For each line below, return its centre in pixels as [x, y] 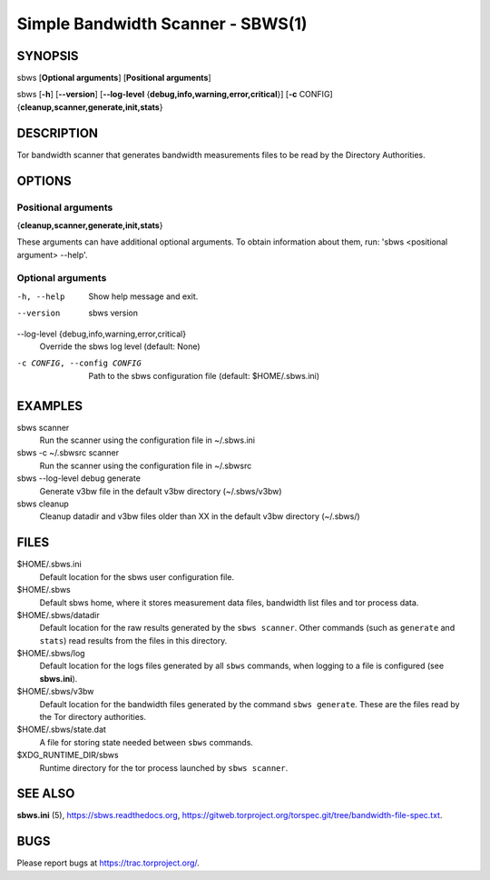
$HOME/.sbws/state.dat [61, 730]
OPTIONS [44, 180]
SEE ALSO [46, 794]
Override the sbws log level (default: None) [120, 346]
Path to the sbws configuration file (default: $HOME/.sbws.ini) [204, 375]
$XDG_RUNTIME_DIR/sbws [68, 755]
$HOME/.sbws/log [51, 654]
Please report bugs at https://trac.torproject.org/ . [108, 863]
